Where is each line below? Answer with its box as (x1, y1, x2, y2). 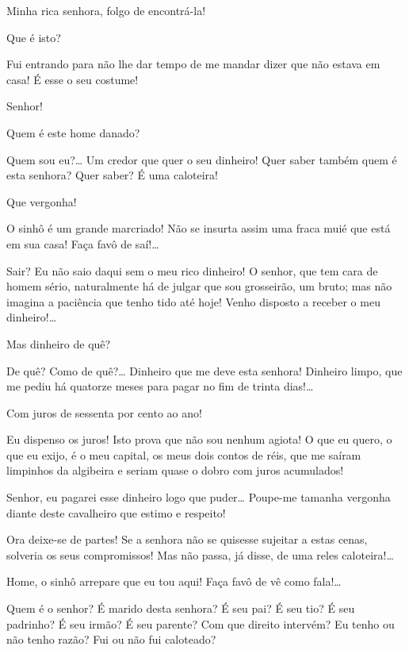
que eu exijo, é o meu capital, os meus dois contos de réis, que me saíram (6, 446, 361, 463)
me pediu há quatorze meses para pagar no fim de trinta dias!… (6, 378, 314, 394)
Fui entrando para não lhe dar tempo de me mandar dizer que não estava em (6, 56, 380, 72)
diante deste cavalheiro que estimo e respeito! (6, 504, 226, 521)
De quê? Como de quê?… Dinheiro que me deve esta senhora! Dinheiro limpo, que (6, 362, 403, 379)
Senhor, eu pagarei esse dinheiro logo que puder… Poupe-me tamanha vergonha (6, 489, 391, 506)
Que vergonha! (6, 193, 77, 210)
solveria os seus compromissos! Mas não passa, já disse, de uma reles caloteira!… (6, 546, 394, 563)
